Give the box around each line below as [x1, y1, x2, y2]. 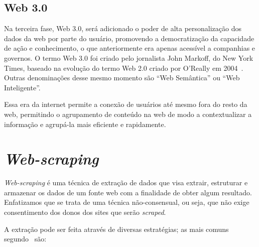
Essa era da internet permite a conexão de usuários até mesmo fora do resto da [4, 99, 247, 109]
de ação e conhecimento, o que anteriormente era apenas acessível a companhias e [4, 43, 255, 53]
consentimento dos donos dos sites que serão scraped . [4, 207, 166, 217]
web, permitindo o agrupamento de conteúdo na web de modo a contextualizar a [4, 108, 252, 119]
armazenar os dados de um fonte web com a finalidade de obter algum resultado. [4, 187, 252, 197]
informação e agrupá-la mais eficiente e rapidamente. [4, 118, 166, 129]
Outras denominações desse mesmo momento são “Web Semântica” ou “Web [4, 72, 240, 83]
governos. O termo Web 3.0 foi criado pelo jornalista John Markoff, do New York [4, 52, 253, 63]
